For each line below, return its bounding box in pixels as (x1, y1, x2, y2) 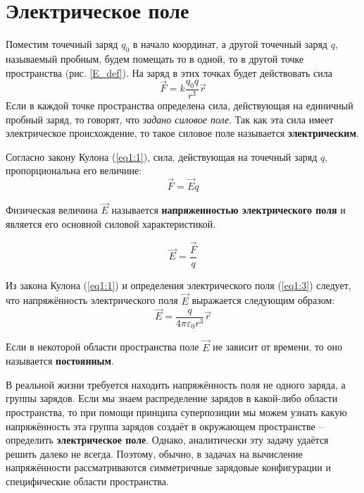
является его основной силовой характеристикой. (6, 216, 216, 231)
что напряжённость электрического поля (6, 293, 178, 308)
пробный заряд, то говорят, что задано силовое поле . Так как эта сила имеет (6, 111, 334, 126)
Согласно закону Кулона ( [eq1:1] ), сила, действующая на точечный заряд (6, 149, 318, 164)
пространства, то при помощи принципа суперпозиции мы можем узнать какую (6, 405, 347, 420)
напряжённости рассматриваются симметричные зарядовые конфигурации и (6, 460, 331, 475)
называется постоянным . (6, 353, 114, 368)
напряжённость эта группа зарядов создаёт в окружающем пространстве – (6, 418, 324, 433)
